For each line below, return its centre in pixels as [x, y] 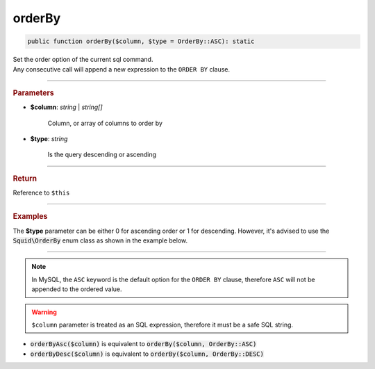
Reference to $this [41, 192]
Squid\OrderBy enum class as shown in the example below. [100, 240]
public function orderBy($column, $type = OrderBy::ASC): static [141, 41]
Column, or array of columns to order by [105, 123]
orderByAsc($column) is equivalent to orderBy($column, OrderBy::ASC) [143, 344]
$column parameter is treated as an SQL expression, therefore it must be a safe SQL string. [162, 325]
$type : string [49, 138]
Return [25, 179]
